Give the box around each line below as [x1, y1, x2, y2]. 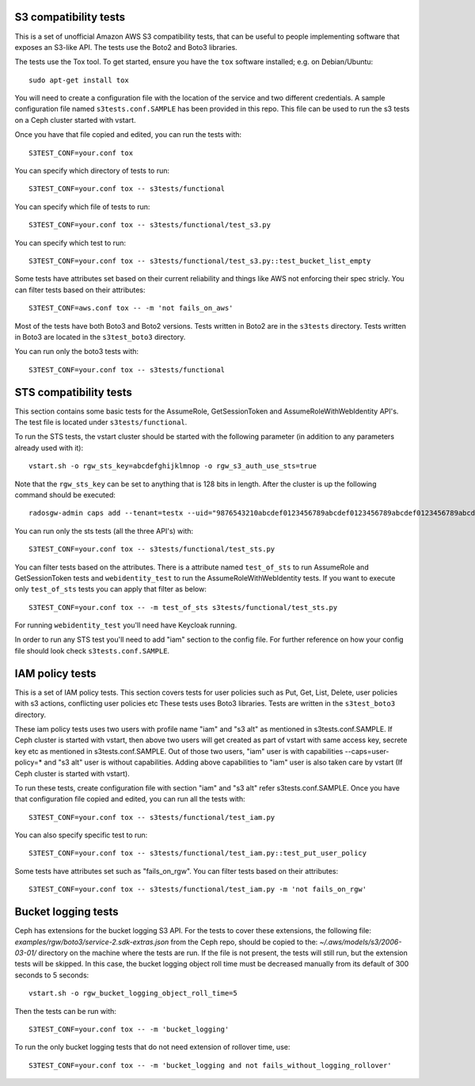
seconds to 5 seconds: [14, 970, 89, 980]
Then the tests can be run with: [14, 1006, 116, 1016]
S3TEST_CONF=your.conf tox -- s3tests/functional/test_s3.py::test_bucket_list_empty [28, 256, 371, 265]
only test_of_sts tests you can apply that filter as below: [14, 585, 207, 594]
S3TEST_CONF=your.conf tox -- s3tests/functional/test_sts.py [28, 545, 275, 554]
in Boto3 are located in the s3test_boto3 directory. [14, 332, 186, 341]
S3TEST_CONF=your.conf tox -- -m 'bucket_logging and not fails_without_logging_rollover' [28, 1061, 392, 1069]
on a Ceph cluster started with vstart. [14, 115, 136, 124]
